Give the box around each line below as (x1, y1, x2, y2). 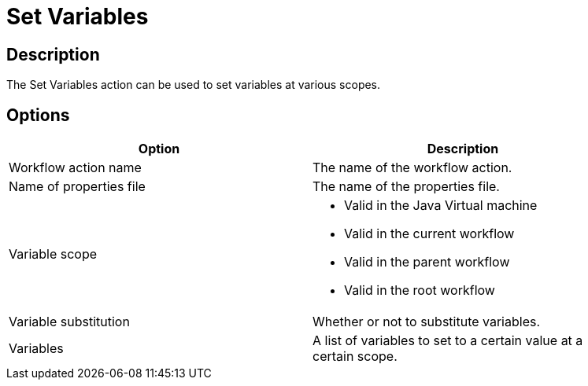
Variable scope (9, 246, 98, 263)
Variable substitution (9, 314, 130, 330)
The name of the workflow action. (312, 160, 512, 176)
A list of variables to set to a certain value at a (312, 333, 583, 349)
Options (6, 105, 70, 125)
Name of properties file (9, 178, 146, 195)
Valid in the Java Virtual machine (344, 197, 538, 214)
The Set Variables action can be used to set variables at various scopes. (6, 78, 381, 92)
